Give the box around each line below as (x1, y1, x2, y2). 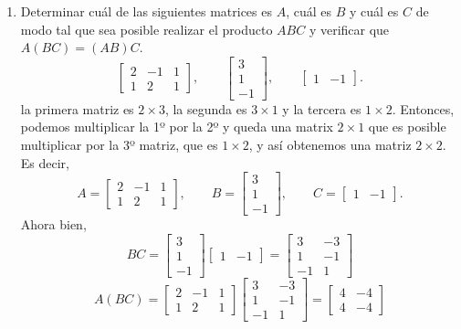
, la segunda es (164, 99, 247, 118)
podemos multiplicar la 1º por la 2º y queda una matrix (20, 117, 333, 136)
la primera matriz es (20, 99, 134, 118)
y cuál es (349, 2, 399, 20)
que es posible (368, 117, 446, 136)
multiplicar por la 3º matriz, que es (20, 135, 218, 154)
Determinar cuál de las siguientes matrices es (20, 2, 272, 20)
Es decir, (20, 153, 69, 172)
